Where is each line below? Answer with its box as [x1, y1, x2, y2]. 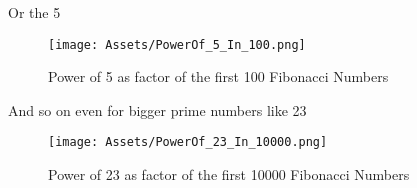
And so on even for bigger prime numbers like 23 [8, 99, 307, 120]
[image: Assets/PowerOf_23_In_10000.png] [48, 135, 328, 150]
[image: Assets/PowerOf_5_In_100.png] [48, 37, 306, 52]
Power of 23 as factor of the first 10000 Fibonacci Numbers [48, 164, 410, 185]
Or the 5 [8, 2, 61, 22]
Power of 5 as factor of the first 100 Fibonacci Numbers [48, 66, 389, 87]
